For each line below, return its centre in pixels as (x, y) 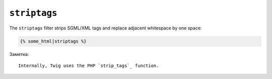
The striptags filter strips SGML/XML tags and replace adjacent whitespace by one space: (106, 28)
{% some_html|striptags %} (53, 41)
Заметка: (19, 54)
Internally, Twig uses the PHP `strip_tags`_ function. (89, 65)
